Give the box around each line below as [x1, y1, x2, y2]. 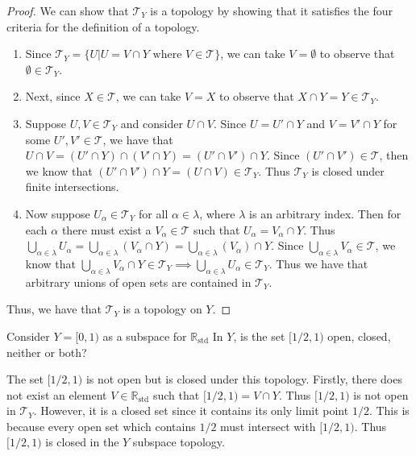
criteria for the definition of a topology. [6, 18, 200, 35]
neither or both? [6, 343, 87, 360]
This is [376, 402, 410, 419]
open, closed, [327, 327, 391, 344]
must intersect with [220, 417, 316, 434]
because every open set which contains [6, 417, 196, 434]
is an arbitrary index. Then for [249, 205, 401, 222]
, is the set [233, 327, 285, 344]
